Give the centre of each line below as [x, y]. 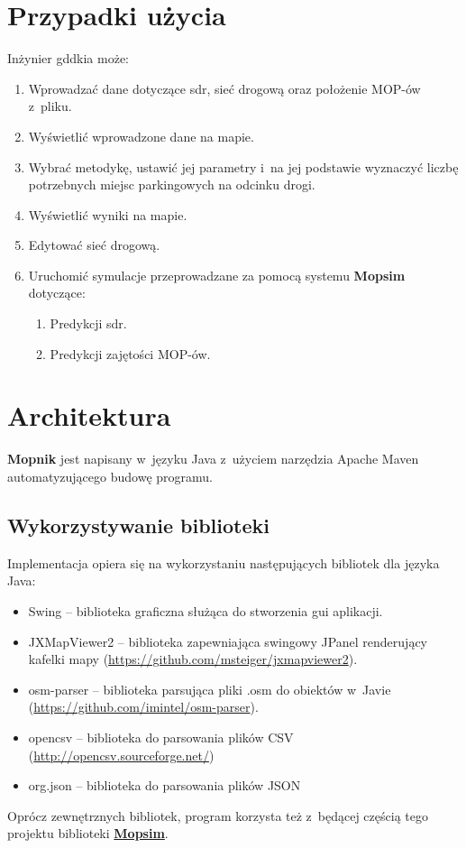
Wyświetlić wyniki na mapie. [108, 214]
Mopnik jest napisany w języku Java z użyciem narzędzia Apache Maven [213, 459]
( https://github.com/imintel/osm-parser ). [143, 707]
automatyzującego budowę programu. [110, 476]
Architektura [89, 415]
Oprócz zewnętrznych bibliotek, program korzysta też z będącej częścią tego [218, 815]
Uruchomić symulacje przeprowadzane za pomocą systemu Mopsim [217, 275]
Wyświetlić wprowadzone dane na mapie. [141, 136]
